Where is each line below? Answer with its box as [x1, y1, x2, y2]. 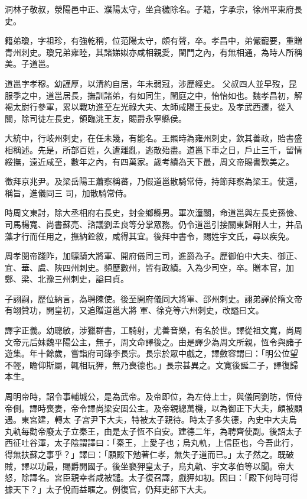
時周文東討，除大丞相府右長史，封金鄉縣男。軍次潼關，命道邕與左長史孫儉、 [5, 206, 302, 219]
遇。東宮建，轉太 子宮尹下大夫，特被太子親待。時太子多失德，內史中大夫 [5, 413, 289, 426]
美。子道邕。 [5, 57, 54, 70]
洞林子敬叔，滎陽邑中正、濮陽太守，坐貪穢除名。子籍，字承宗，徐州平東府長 [5, 3, 302, 15]
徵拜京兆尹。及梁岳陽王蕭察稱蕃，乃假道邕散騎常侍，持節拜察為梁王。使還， [5, 175, 302, 187]
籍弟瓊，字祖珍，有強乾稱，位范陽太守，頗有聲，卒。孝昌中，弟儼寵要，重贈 [5, 34, 302, 47]
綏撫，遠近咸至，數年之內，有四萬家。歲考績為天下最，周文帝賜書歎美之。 [5, 155, 294, 167]
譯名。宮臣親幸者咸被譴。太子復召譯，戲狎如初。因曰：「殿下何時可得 [29, 471, 298, 484]
